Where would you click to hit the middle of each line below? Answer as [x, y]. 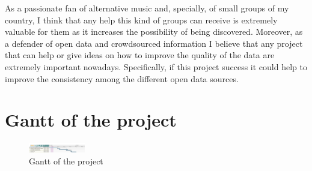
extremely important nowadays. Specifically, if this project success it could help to [156, 66]
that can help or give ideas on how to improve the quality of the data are [140, 55]
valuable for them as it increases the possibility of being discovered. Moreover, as [154, 31]
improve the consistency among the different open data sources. [122, 78]
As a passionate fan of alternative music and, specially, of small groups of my [147, 8]
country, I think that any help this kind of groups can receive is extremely [141, 19]
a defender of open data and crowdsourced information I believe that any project [154, 43]
